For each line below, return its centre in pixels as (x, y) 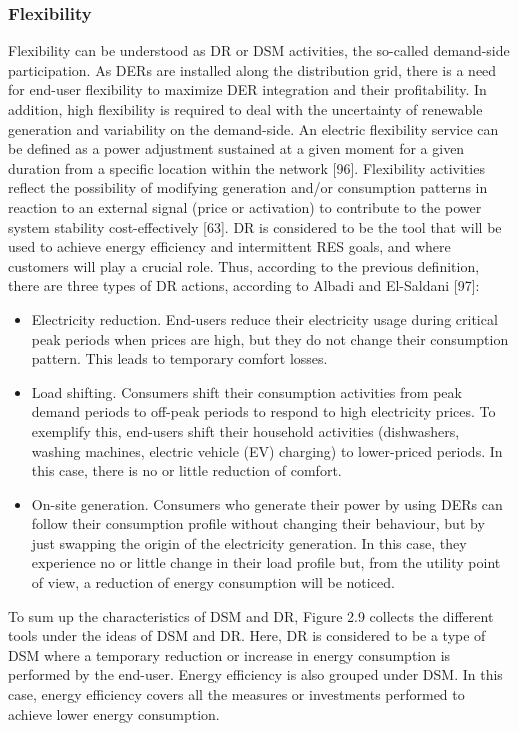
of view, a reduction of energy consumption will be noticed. (213, 582)
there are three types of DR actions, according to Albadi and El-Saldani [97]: (244, 285)
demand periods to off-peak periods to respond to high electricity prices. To (263, 411)
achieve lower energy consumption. (114, 713)
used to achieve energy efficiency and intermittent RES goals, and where (229, 246)
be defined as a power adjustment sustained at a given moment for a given (236, 148)
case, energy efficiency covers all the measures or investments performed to (236, 694)
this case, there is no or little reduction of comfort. (186, 470)
